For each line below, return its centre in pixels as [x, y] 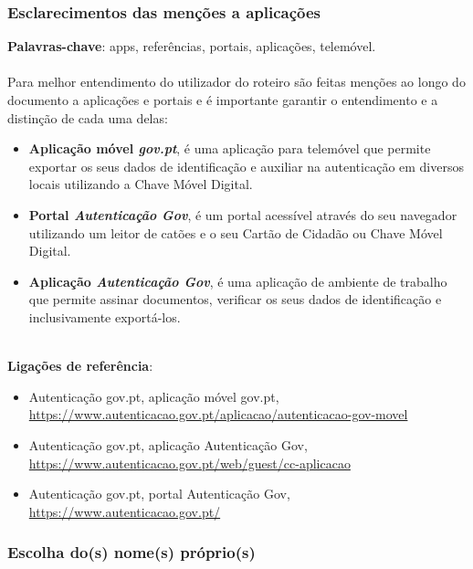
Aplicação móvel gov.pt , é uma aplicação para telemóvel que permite [230, 148]
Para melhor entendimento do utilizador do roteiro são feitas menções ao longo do [236, 82]
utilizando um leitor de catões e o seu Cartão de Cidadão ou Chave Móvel [236, 232]
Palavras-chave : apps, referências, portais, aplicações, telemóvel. [192, 46]
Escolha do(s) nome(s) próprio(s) [131, 552]
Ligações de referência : [80, 366]
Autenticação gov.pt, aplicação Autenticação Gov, [168, 444]
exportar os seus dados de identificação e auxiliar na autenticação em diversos [246, 166]
